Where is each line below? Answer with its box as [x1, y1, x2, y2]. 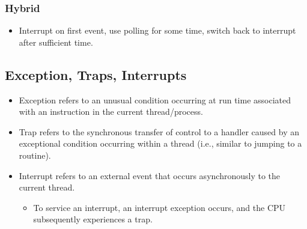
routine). [19, 148, 51, 161]
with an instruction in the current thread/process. [19, 105, 203, 118]
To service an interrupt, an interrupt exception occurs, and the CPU [33, 201, 286, 213]
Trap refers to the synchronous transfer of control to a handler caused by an [19, 125, 300, 138]
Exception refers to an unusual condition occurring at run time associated [19, 93, 291, 106]
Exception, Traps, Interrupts [5, 65, 187, 84]
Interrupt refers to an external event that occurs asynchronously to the [19, 169, 280, 182]
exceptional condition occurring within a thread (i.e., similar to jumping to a [19, 137, 302, 150]
